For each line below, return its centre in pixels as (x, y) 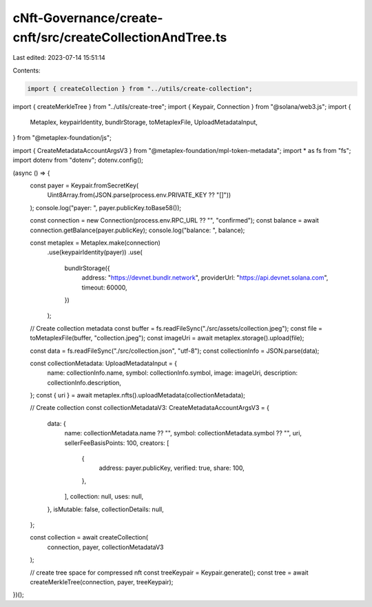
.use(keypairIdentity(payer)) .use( (95, 252)
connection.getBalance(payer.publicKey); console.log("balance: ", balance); (137, 230)
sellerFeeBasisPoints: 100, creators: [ (117, 443)
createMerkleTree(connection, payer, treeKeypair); (102, 582)
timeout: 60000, (104, 287)
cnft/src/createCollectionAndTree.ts (120, 37)
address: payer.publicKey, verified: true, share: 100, (172, 468)
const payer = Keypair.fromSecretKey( (84, 185)
